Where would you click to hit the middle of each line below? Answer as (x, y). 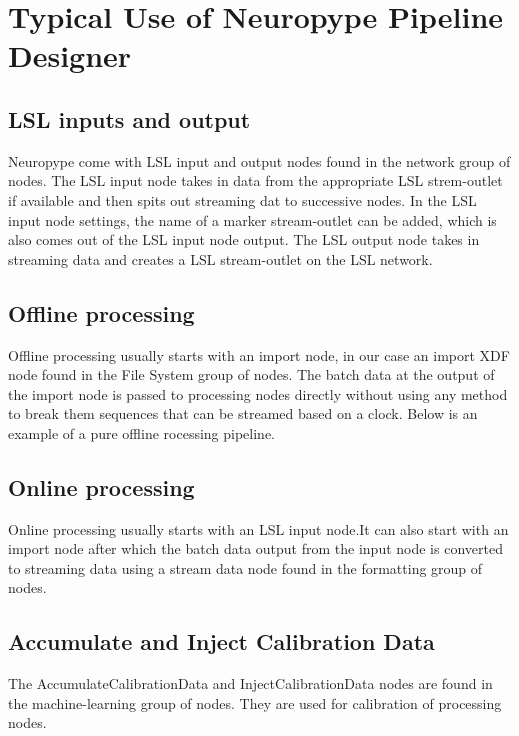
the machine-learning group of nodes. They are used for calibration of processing (255, 702)
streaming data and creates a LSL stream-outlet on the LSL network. (220, 258)
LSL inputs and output (129, 118)
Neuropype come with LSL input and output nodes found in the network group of (259, 160)
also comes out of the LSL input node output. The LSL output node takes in (244, 239)
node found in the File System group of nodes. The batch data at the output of (251, 374)
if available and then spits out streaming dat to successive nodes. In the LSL (242, 199)
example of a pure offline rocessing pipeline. (142, 432)
